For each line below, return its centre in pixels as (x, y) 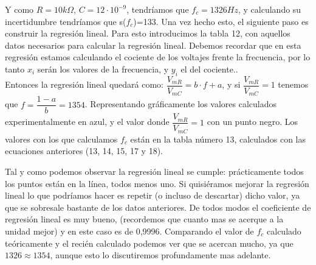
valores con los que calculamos (61, 139)
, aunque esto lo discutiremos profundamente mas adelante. (160, 255)
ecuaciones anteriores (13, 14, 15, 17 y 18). (84, 151)
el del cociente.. (209, 69)
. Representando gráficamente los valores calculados (180, 104)
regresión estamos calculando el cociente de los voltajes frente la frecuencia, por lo (158, 57)
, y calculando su (270, 9)
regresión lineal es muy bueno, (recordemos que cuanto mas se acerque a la (144, 219)
